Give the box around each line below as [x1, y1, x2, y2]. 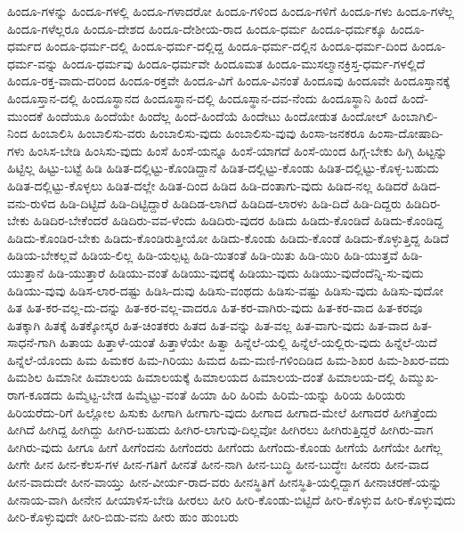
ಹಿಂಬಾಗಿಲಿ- [392, 106, 438, 125]
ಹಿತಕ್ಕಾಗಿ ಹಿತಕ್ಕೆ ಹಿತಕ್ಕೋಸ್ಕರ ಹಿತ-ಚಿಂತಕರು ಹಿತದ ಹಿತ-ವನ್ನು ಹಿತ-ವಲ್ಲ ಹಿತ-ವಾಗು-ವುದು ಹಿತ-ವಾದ [7, 315, 409, 334]
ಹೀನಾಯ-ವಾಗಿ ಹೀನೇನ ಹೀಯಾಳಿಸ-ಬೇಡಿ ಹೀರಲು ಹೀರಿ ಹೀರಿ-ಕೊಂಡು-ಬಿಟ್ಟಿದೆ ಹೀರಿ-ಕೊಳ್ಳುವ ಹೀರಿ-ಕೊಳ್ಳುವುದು [7, 489, 456, 508]
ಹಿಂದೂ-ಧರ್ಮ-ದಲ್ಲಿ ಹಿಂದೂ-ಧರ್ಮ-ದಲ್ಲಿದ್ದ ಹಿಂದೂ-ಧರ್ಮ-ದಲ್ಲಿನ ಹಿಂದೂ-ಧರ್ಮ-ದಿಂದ [45, 36, 408, 55]
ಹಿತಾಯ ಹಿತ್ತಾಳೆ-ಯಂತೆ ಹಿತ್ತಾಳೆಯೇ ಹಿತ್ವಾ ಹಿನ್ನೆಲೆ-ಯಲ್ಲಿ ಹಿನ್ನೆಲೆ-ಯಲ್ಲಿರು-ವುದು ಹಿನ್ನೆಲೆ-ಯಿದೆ [60, 333, 437, 352]
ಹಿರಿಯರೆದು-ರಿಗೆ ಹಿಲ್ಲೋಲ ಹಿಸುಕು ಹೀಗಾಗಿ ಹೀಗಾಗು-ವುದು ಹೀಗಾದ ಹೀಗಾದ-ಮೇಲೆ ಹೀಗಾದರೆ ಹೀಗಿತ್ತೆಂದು [7, 402, 438, 421]
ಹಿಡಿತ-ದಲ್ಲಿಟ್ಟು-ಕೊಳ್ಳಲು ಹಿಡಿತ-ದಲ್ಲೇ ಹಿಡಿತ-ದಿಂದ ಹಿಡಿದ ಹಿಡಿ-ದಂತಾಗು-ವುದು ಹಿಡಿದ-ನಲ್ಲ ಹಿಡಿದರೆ [7, 175, 409, 194]
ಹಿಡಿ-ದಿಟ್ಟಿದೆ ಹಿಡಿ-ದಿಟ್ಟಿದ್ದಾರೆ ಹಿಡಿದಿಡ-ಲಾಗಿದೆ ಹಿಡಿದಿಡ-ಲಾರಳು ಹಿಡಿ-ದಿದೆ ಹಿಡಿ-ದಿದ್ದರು [60, 193, 402, 212]
